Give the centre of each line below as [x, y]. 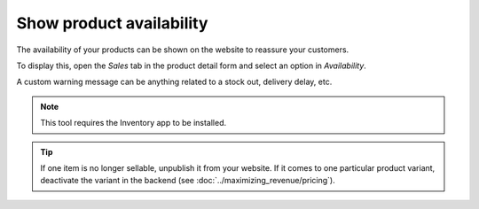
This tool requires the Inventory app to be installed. [133, 123]
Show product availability [112, 23]
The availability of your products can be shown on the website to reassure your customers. [183, 50]
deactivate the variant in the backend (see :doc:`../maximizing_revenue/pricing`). [188, 181]
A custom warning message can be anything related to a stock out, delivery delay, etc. [174, 82]
